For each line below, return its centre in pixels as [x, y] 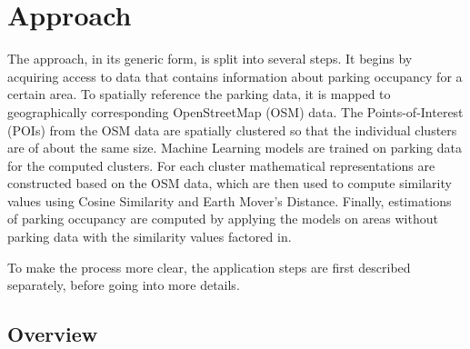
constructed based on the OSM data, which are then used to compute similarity [230, 183]
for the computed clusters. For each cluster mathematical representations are [221, 165]
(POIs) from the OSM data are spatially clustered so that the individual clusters [232, 130]
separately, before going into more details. [124, 285]
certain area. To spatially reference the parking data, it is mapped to [199, 94]
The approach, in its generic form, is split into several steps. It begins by [210, 59]
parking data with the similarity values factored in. [150, 237]
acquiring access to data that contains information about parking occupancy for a [235, 76]
